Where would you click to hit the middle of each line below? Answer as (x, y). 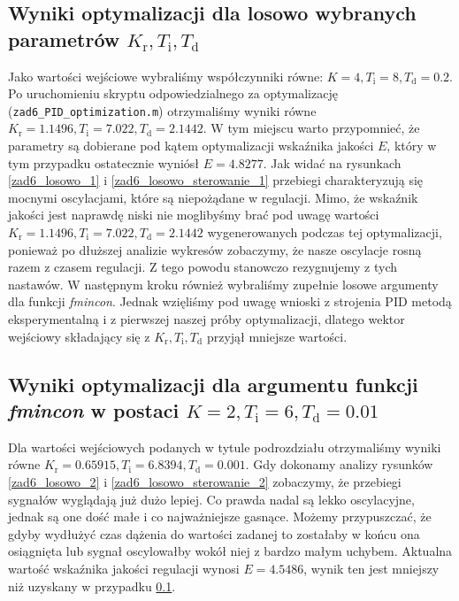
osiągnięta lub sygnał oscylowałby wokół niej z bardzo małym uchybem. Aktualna (230, 551)
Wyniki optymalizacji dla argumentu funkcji (213, 384)
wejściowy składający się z (79, 336)
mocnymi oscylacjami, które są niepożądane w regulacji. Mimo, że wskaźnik (213, 197)
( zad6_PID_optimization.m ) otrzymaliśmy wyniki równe (162, 110)
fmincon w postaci (94, 409)
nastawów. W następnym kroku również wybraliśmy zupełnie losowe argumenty (223, 284)
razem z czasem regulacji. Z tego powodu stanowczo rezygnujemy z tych (203, 267)
